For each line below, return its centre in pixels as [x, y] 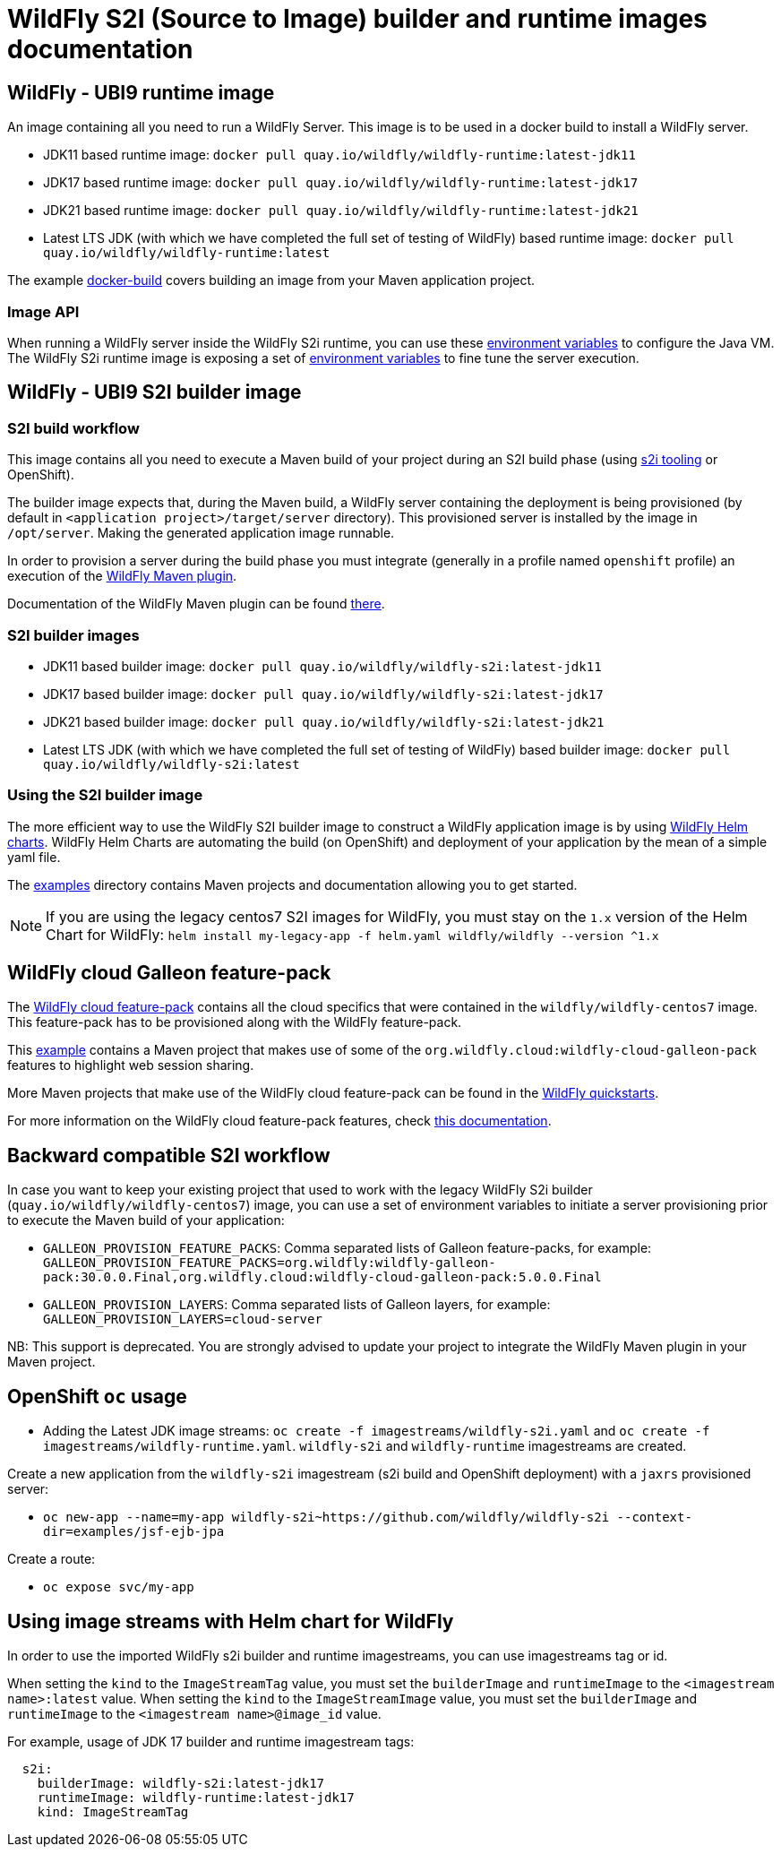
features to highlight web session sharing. [131, 1065]
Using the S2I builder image [105, 795]
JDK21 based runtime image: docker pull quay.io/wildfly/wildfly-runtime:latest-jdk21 [341, 211]
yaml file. [34, 857]
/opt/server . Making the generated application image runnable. [201, 533]
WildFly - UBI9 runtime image [141, 92]
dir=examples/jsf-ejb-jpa [134, 1532]
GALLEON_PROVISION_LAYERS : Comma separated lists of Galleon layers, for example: [297, 1305]
